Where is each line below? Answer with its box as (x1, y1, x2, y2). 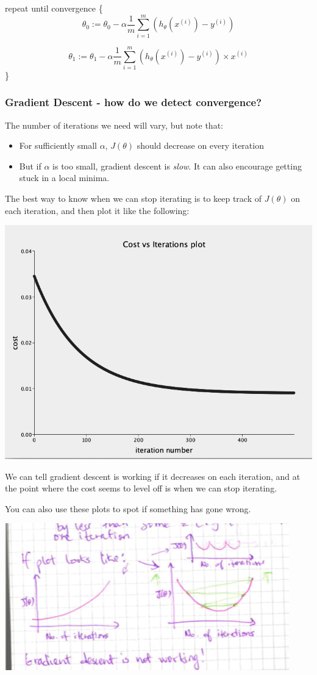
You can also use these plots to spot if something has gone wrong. (5, 502, 251, 515)
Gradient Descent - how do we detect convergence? (5, 95, 262, 110)
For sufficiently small (19, 139, 97, 152)
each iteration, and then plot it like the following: (5, 204, 190, 216)
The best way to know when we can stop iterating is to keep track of (5, 192, 262, 205)
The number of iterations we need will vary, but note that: (5, 118, 223, 131)
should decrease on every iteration (137, 139, 264, 152)
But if (19, 159, 41, 172)
